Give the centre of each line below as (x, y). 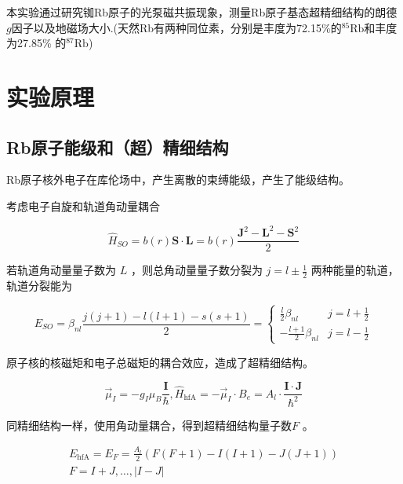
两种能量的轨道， (355, 270)
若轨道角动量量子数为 (61, 270)
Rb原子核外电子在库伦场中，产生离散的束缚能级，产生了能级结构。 (178, 180)
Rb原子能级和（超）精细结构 (118, 147)
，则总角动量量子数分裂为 (196, 270)
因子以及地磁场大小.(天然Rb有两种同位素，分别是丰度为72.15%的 (176, 27)
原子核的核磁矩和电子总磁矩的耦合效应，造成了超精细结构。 (160, 362)
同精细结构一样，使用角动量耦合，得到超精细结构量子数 (149, 425)
